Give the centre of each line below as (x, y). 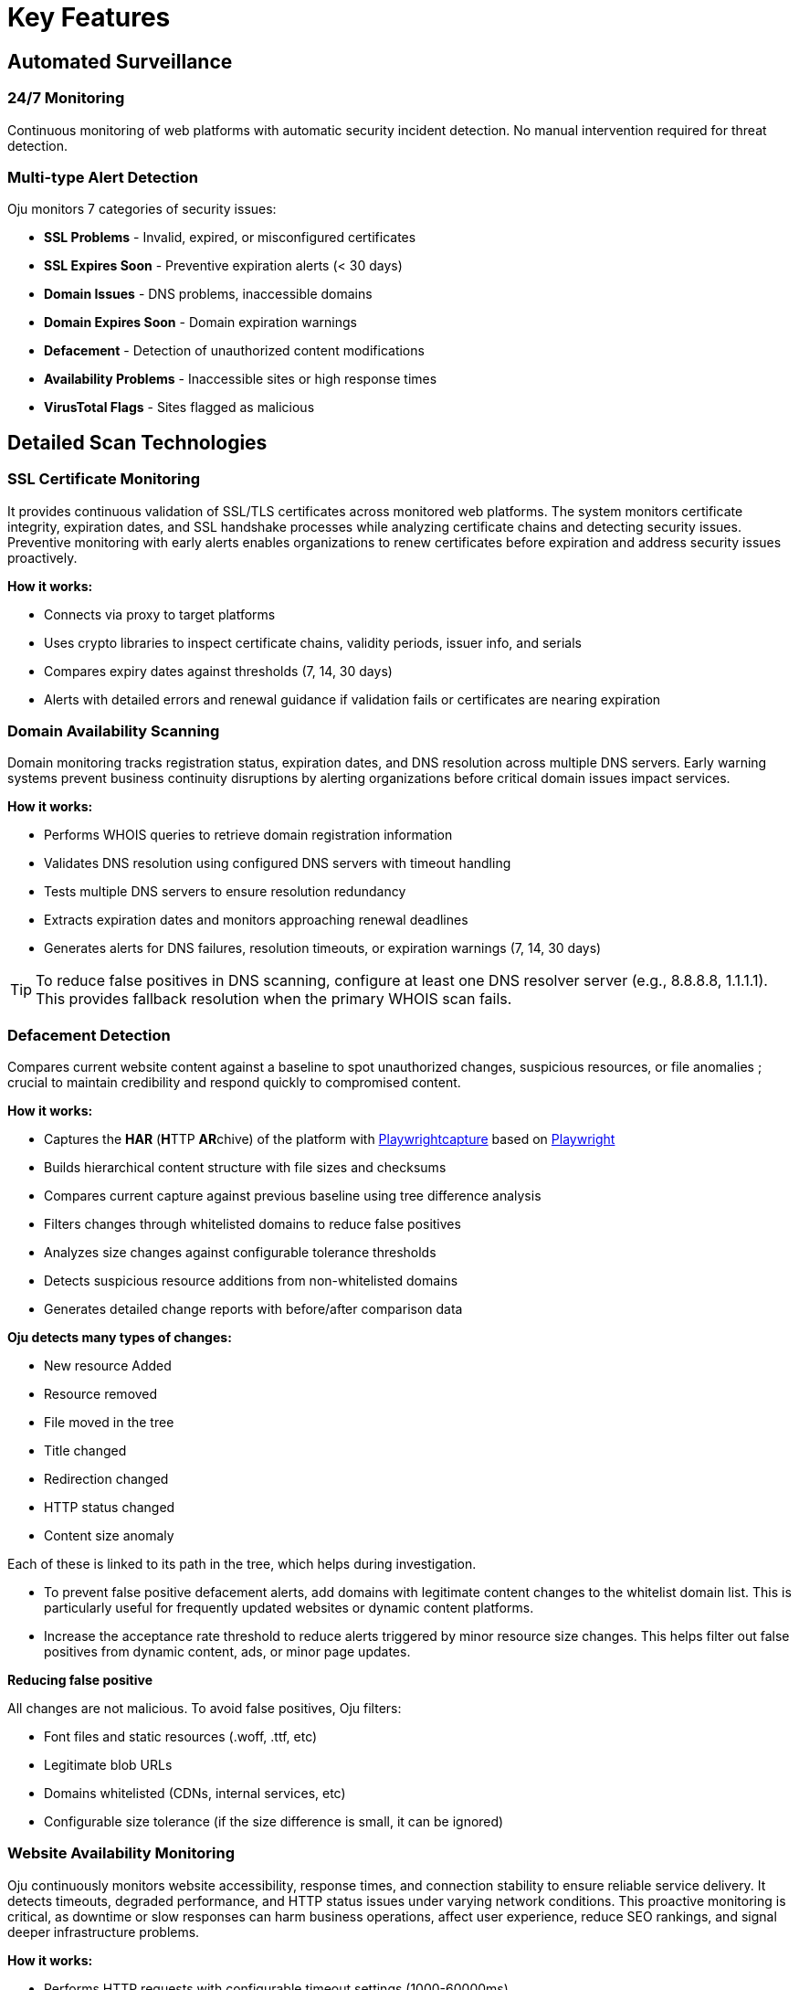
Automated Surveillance (120, 61)
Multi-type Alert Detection (103, 177)
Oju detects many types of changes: (120, 1338)
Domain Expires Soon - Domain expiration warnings (201, 323)
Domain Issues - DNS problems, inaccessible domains (208, 294)
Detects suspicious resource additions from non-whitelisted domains (251, 1281)
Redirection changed (106, 1479)
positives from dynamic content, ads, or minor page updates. (227, 1652)
